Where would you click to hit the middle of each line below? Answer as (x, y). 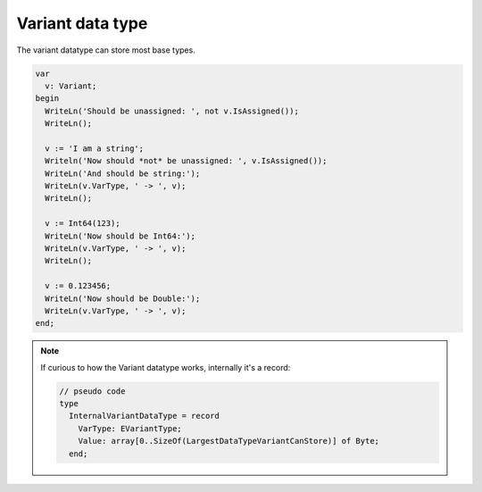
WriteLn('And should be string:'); (123, 173)
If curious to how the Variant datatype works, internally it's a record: (166, 367)
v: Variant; (71, 86)
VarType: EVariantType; (130, 428)
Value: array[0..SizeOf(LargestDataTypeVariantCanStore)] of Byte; (229, 441)
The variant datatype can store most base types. (106, 50)
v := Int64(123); (83, 224)
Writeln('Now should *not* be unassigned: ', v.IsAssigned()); (186, 161)
